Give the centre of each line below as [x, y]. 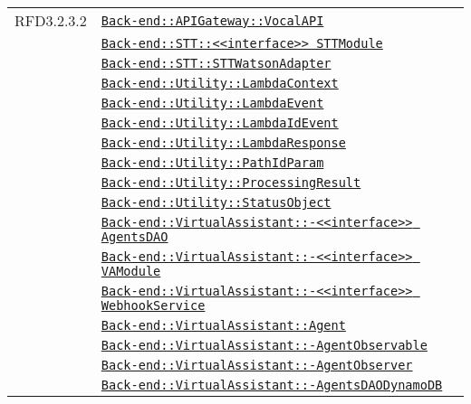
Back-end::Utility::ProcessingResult [231, 183]
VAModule [131, 271]
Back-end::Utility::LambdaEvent [212, 103]
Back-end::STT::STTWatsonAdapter [216, 63]
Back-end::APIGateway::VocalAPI [212, 20]
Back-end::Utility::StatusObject [216, 202]
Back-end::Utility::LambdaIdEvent [220, 123]
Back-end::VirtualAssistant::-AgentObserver [257, 365]
